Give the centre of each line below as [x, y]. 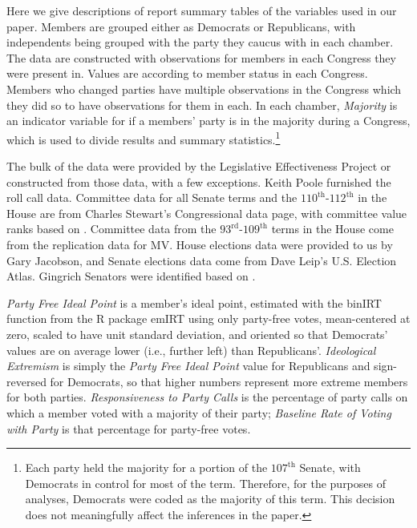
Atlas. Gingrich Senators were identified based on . [131, 276]
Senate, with [330, 468]
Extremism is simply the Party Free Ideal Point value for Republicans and [188, 366]
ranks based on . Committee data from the [111, 229]
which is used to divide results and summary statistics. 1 [144, 138]
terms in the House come [332, 229]
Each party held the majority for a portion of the [146, 468]
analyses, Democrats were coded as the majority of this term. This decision [210, 499]
